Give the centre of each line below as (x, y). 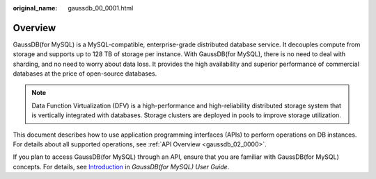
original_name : (35, 8)
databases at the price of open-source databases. (85, 74)
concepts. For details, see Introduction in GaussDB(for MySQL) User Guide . (121, 167)
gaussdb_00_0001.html (101, 8)
